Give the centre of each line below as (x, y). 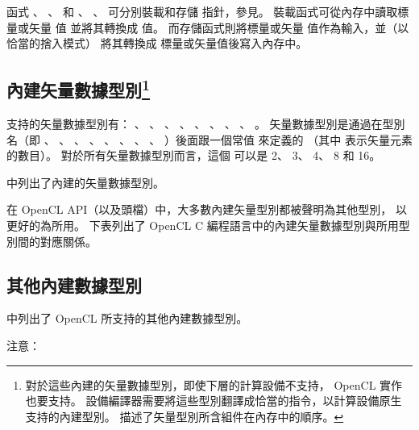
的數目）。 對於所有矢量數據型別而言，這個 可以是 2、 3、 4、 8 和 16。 (194, 155)
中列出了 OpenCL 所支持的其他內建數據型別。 (127, 318)
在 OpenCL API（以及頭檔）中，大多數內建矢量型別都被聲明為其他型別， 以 (207, 209)
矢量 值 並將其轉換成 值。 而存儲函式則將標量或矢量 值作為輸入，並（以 (219, 27)
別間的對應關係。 (52, 241)
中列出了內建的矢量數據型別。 (85, 182)
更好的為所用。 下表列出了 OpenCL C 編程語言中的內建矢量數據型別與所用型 (208, 225)
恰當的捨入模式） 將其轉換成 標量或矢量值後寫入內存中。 (157, 43)
